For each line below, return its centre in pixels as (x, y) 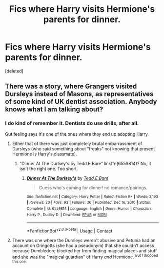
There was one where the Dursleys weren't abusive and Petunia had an (84, 240)
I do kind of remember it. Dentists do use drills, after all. (72, 123)
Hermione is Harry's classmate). (44, 154)
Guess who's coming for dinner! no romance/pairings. (93, 188)
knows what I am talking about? (54, 110)
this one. (19, 261)
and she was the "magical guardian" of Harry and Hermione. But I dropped (85, 256)
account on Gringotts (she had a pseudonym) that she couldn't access (83, 245)
